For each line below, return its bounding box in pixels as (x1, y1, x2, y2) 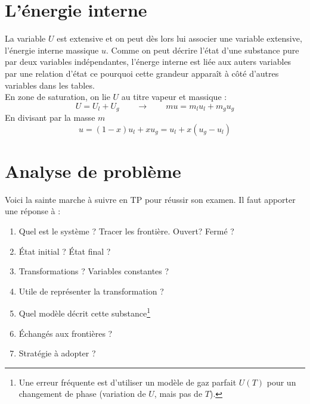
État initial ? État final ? (18, 245, 111, 257)
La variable (5, 32, 46, 45)
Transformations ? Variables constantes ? (18, 265, 169, 277)
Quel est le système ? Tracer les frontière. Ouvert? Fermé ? (18, 225, 234, 237)
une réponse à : (5, 205, 61, 217)
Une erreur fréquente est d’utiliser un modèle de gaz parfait (18, 375, 237, 388)
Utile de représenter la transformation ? (18, 284, 164, 297)
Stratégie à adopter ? (18, 347, 96, 359)
